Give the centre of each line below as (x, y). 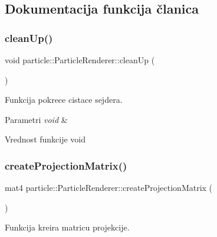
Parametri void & (36, 119)
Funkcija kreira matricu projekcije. (67, 227)
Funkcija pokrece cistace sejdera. (64, 100)
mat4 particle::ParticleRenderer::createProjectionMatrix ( (109, 188)
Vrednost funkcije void (45, 139)
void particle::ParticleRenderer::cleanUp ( (80, 60)
